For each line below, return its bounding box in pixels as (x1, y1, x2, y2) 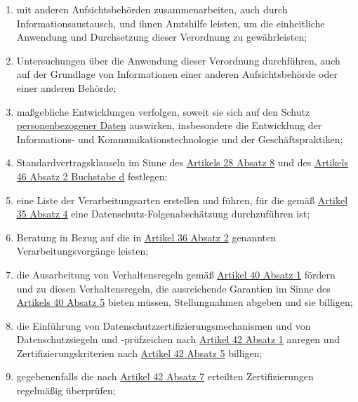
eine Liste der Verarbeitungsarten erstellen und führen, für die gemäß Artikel (16, 192, 348, 207)
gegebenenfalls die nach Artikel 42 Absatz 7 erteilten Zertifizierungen (16, 369, 314, 384)
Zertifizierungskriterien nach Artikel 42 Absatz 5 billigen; (16, 345, 263, 360)
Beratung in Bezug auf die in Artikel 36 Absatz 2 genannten (16, 229, 277, 244)
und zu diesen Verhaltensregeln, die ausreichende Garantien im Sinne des (16, 281, 331, 295)
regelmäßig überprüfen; (16, 383, 116, 398)
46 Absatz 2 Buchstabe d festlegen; (16, 168, 168, 183)
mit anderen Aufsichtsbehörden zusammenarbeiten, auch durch (16, 2, 288, 16)
